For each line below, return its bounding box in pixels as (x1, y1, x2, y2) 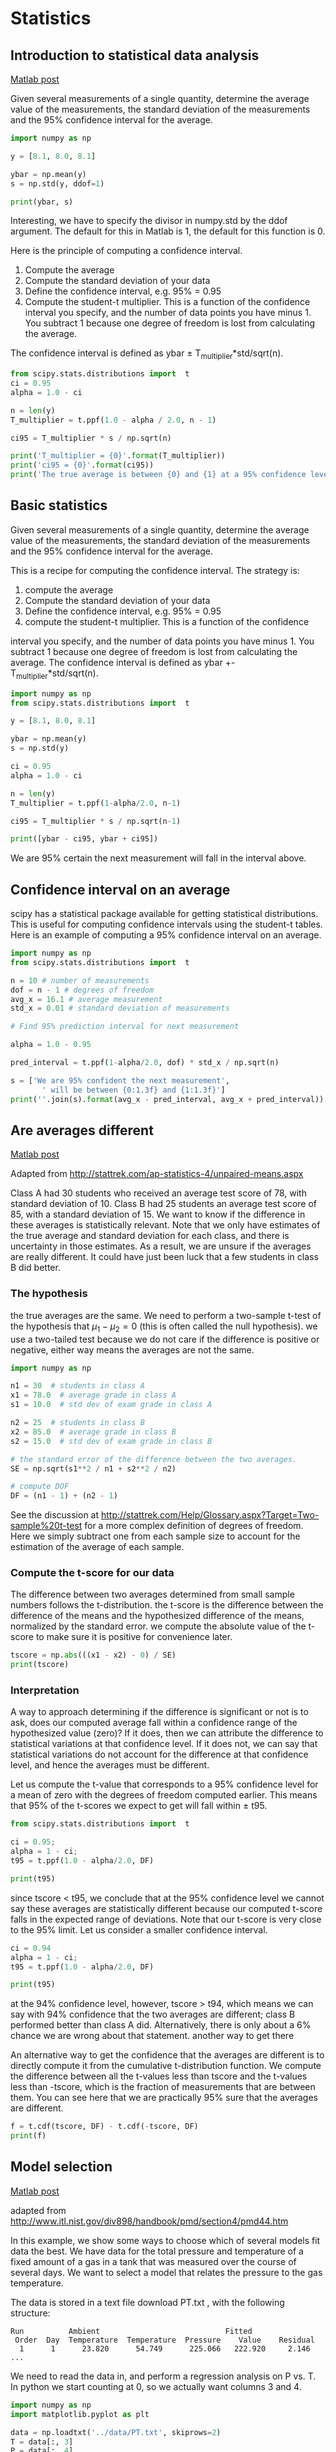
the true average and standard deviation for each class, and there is (10, 1230, 290, 1242)
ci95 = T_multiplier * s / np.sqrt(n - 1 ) (10, 816, 182, 826)
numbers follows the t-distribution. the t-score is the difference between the (10, 1599, 324, 1611)
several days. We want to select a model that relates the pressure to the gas (10, 2266, 323, 2278)
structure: (10, 2307, 51, 2319)
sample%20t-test (10, 1520, 83, 1532)
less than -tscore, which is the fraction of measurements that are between (10, 2081, 316, 2093)
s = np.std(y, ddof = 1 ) (10, 178, 105, 189)
